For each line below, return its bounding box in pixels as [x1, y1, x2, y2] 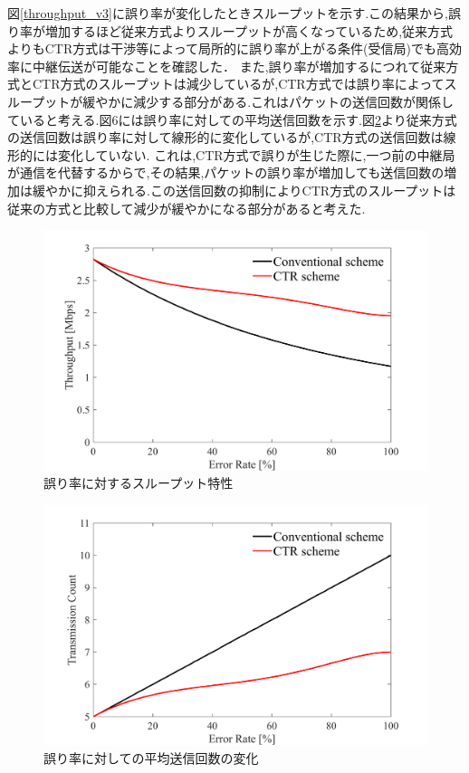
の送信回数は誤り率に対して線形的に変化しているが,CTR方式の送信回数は [7, 128, 444, 147]
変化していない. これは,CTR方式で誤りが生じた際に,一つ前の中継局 [57, 145, 455, 164]
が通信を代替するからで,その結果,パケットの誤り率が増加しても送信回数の [7, 163, 445, 182]
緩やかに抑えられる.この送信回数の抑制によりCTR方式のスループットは [32, 180, 456, 199]
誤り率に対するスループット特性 [43, 473, 234, 492]
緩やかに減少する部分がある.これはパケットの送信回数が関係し [82, 91, 455, 110]
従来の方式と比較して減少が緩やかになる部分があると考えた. [7, 198, 366, 217]
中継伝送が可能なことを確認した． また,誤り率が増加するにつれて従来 [32, 56, 446, 75]
